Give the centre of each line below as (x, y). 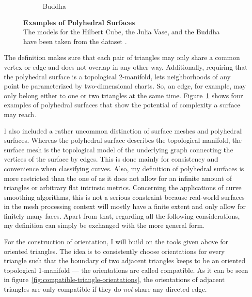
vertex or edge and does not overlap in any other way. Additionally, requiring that (126, 67)
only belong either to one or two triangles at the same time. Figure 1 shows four (124, 95)
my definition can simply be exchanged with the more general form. (104, 225)
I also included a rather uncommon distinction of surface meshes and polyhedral (123, 130)
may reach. (20, 114)
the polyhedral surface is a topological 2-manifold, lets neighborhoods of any (117, 76)
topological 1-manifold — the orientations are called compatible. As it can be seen (126, 270)
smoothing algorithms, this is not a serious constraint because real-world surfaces (124, 197)
